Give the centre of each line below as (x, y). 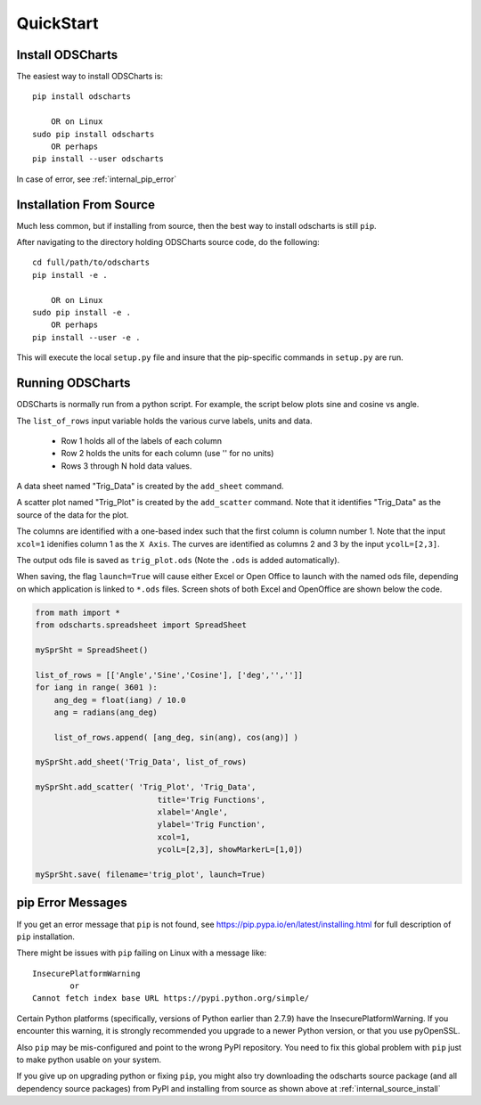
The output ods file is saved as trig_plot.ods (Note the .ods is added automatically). (178, 561)
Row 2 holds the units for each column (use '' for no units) (167, 454)
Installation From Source (86, 205)
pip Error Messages (72, 903)
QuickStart (57, 23)
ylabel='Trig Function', (212, 825)
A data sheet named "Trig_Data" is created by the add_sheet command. (150, 487)
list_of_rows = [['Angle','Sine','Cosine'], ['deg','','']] (169, 675)
